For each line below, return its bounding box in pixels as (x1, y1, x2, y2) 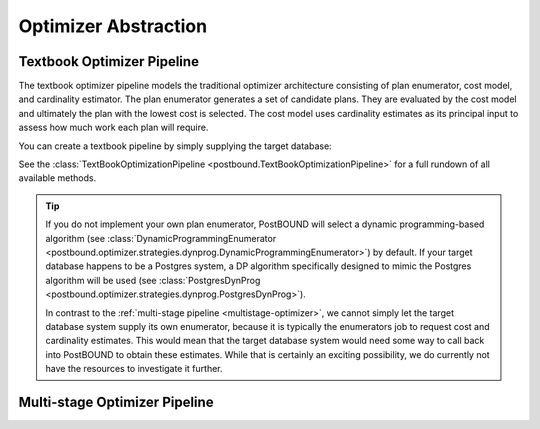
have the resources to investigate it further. (45, 363, 224, 375)
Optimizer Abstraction (18, 15, 208, 37)
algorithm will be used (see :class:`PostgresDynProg (45, 274, 261, 286)
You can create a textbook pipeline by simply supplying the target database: (18, 140, 332, 152)
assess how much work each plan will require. (18, 121, 209, 134)
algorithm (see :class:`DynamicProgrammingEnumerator (45, 232, 277, 244)
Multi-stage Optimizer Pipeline (18, 393, 214, 410)
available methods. (18, 172, 97, 184)
